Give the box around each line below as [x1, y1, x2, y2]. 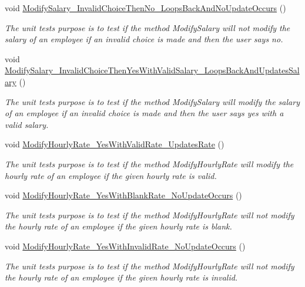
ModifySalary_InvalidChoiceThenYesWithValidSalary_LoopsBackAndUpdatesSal [5, 64, 300, 76]
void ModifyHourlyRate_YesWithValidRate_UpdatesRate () [5, 138, 224, 150]
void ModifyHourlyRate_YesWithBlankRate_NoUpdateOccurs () [5, 189, 242, 201]
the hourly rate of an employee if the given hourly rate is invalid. [5, 271, 238, 283]
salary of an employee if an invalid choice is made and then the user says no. [5, 33, 283, 45]
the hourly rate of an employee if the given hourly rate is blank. [5, 220, 232, 232]
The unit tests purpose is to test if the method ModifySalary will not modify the [5, 21, 290, 33]
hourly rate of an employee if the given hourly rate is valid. [5, 169, 217, 181]
